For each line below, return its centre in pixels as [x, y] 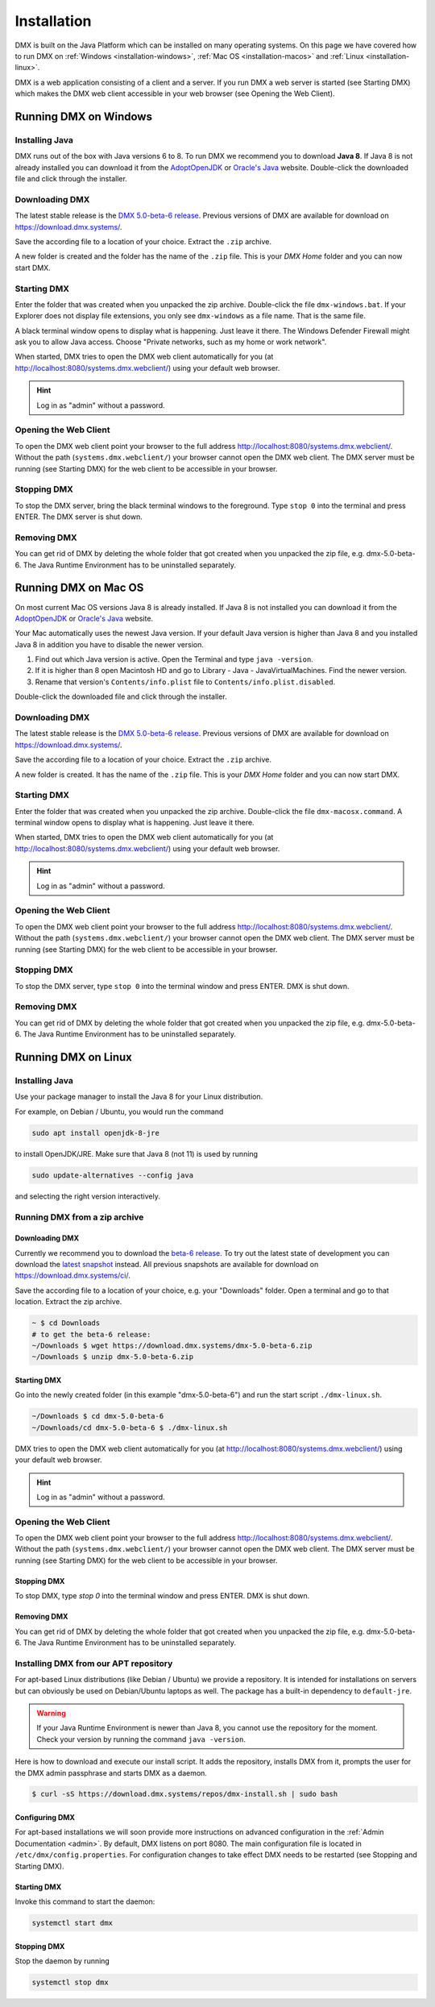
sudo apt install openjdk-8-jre [96, 1133]
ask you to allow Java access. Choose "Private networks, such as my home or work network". [171, 342]
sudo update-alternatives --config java [112, 1175]
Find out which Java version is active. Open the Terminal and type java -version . [174, 659]
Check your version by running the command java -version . [141, 1739]
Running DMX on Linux [74, 1057]
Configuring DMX [45, 1818]
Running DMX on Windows [84, 116]
